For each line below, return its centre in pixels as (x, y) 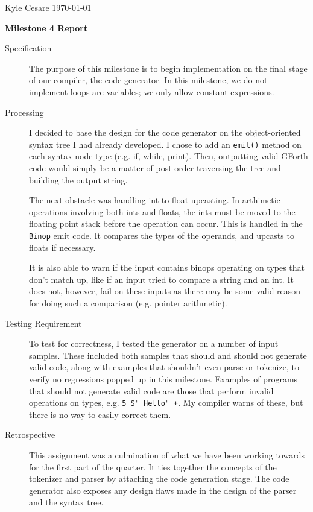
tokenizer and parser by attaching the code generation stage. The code (159, 479)
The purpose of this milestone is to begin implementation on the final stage (168, 68)
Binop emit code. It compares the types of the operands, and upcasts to (162, 235)
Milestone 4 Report (46, 27)
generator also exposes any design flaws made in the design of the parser (163, 490)
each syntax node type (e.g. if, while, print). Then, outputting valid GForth (169, 156)
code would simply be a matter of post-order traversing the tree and (155, 168)
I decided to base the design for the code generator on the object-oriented (165, 132)
